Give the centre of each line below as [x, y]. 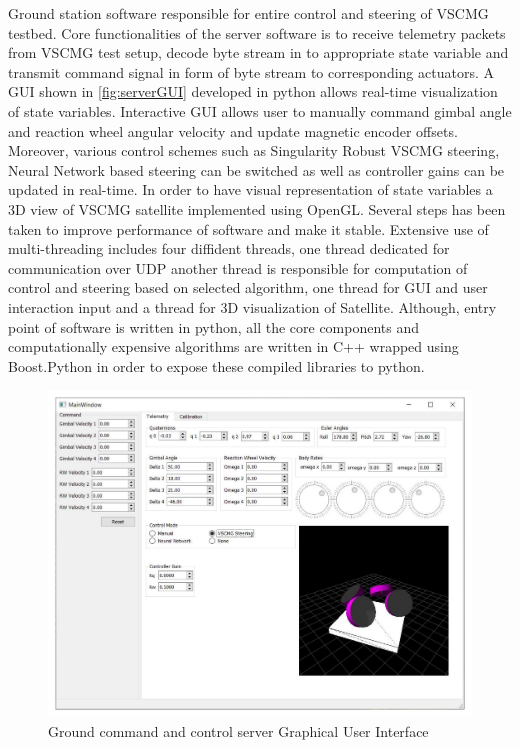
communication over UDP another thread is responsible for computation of [238, 267]
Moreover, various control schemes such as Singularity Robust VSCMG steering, [254, 150]
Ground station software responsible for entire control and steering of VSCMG [248, 13]
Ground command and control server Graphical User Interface [238, 730]
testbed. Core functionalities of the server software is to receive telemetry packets [257, 32]
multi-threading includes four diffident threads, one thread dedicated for [229, 248]
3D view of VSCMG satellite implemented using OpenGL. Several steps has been [257, 208]
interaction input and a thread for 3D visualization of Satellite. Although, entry [252, 306]
